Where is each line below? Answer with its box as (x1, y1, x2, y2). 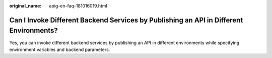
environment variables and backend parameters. (9, 46, 110, 52)
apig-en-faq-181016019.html (49, 3, 108, 8)
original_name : (9, 3, 42, 8)
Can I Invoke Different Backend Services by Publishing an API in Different (9, 15, 243, 24)
